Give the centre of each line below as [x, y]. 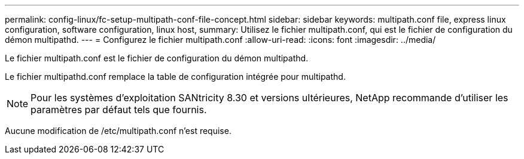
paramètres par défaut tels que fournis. [119, 110]
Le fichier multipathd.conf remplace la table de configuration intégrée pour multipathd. [175, 77]
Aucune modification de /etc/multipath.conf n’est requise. [118, 131]
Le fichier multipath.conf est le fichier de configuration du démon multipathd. [157, 58]
